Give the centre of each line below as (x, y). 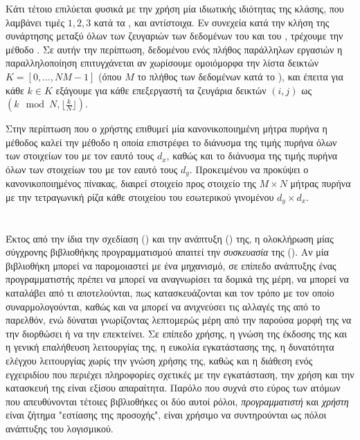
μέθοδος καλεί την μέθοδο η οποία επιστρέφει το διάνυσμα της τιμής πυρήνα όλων (171, 142)
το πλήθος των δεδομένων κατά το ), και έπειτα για (240, 76)
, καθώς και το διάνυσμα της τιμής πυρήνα (252, 156)
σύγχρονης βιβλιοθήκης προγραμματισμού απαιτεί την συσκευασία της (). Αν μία (167, 252)
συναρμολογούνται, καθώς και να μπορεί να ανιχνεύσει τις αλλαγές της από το (163, 306)
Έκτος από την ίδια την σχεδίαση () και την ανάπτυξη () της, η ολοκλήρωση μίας (170, 238)
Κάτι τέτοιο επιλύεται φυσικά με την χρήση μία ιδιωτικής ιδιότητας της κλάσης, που (175, 8)
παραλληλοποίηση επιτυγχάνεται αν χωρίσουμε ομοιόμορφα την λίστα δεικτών (162, 63)
